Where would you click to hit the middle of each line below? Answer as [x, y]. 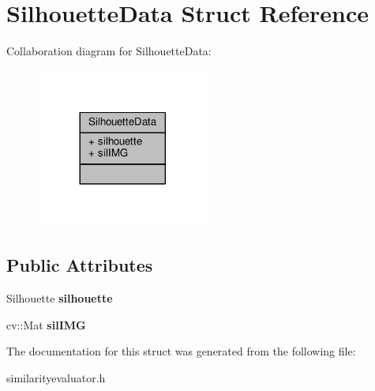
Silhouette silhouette [60, 298]
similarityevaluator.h [56, 377]
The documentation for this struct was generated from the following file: [181, 351]
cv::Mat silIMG [46, 324]
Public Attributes [80, 265]
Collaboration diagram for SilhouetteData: [109, 51]
